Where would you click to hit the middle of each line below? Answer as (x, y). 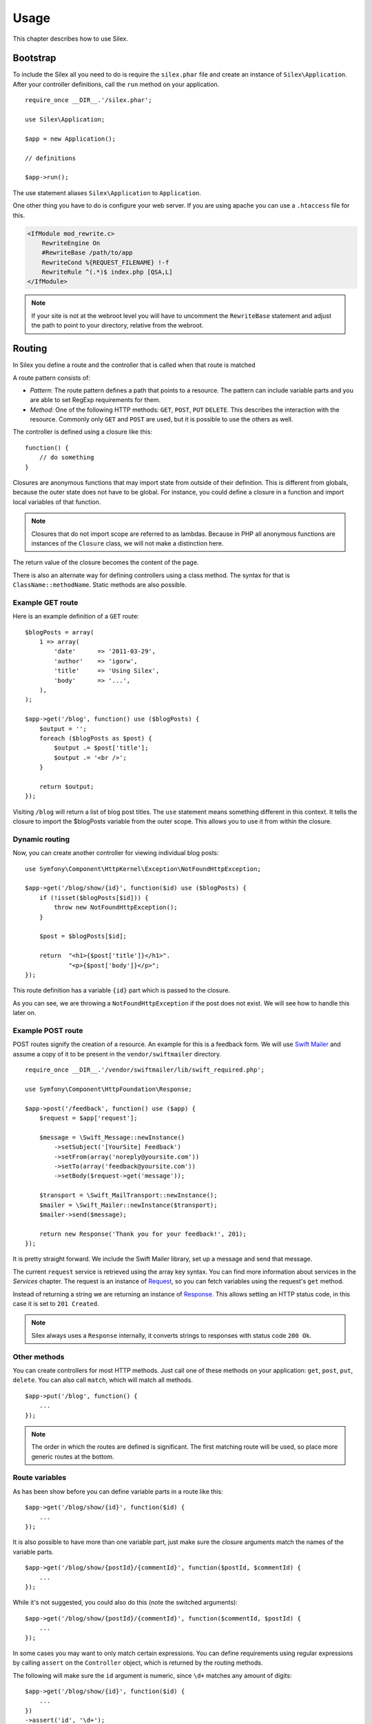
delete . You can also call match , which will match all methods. (103, 1380)
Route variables (40, 1478)
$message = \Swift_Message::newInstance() (112, 1137)
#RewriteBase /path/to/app (87, 253)
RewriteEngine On (71, 243)
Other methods (39, 1356)
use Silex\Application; (65, 120)
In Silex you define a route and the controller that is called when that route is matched (134, 365)
